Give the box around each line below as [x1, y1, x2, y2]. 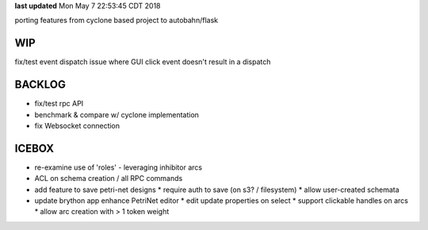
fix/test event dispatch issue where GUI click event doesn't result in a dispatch [14, 57, 271, 67]
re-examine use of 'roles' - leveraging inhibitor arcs [34, 163, 202, 172]
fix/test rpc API [34, 99, 84, 109]
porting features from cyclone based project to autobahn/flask [14, 16, 218, 25]
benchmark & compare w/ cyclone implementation [34, 109, 200, 119]
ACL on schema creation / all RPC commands [34, 174, 183, 183]
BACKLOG [14, 78, 67, 91]
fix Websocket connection [34, 121, 120, 130]
